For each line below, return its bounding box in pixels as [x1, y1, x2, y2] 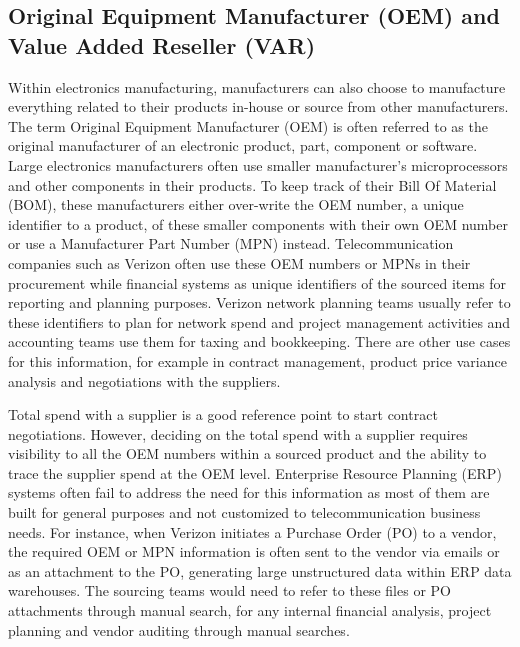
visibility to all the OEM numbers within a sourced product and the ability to [8, 443, 487, 464]
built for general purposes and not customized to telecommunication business [8, 502, 481, 523]
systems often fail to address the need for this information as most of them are [8, 482, 490, 503]
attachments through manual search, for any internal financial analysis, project [8, 600, 492, 621]
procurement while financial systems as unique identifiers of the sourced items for [8, 272, 507, 293]
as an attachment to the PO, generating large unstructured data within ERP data [8, 560, 512, 581]
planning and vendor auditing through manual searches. [8, 619, 350, 640]
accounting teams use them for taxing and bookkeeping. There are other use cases [8, 331, 511, 352]
